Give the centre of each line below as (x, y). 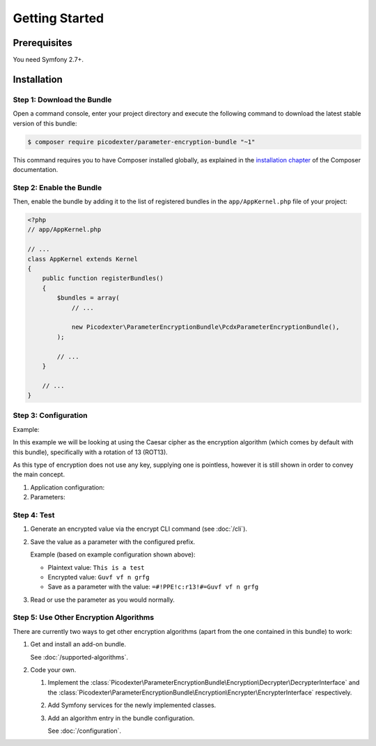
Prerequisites (42, 43)
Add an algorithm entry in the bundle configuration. (121, 718)
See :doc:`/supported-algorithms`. (79, 657)
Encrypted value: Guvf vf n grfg (99, 577)
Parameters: (48, 497)
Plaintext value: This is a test (96, 567)
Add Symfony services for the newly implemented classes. (132, 705)
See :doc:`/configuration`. (85, 731)
